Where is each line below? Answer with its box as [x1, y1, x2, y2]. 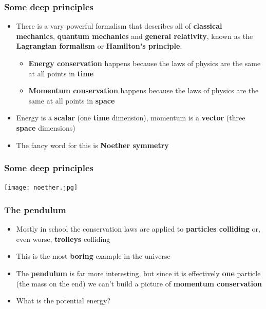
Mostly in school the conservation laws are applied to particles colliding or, [16, 223, 260, 234]
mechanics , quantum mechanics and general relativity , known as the [16, 30, 253, 41]
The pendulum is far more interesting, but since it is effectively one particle [16, 268, 261, 279]
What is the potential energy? [16, 295, 111, 306]
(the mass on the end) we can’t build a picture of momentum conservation [16, 278, 262, 289]
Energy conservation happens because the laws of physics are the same [28, 58, 261, 68]
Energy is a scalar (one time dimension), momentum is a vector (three [16, 112, 245, 123]
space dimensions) [16, 122, 75, 133]
